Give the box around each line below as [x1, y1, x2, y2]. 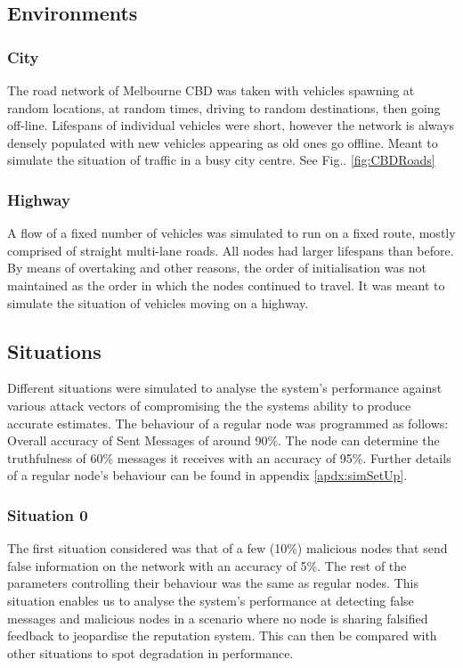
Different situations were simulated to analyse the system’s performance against [7, 379, 443, 397]
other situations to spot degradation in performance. [7, 643, 294, 662]
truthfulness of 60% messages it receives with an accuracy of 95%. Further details [7, 448, 451, 467]
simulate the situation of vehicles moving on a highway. [7, 293, 309, 312]
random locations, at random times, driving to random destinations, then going [7, 98, 441, 117]
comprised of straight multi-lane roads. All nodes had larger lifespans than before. [7, 240, 454, 259]
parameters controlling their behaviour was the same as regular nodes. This [7, 574, 418, 592]
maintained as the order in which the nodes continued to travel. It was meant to [7, 275, 445, 294]
